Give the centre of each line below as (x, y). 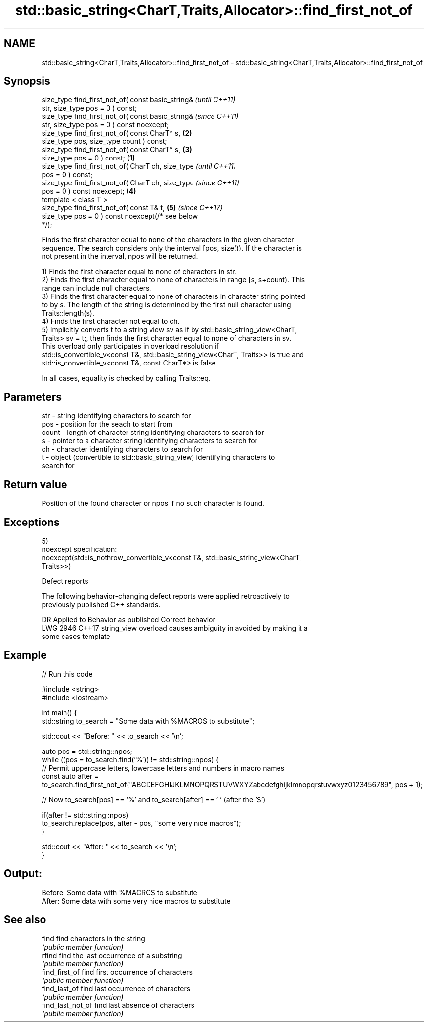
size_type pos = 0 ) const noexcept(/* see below (120, 216)
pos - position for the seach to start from (107, 424)
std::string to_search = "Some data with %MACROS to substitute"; (148, 721)
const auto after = (70, 776)
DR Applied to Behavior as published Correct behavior (128, 619)
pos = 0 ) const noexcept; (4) (89, 191)
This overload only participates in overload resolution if (130, 346)
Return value (36, 484)
